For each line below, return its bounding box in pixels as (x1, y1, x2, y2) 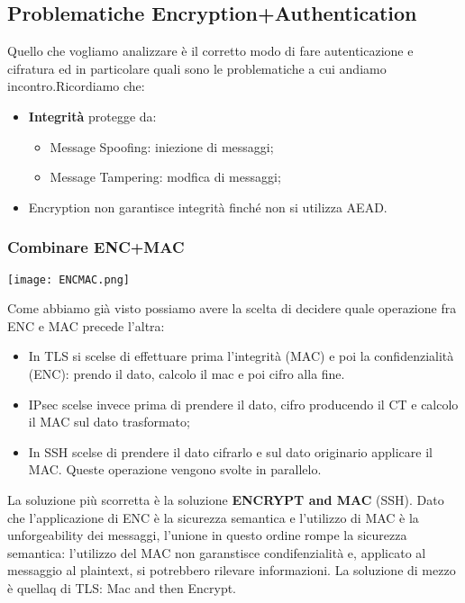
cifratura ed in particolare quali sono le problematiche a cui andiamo (7, 58, 387, 77)
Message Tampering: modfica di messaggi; (50, 167, 281, 186)
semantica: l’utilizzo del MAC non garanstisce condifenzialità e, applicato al (7, 543, 426, 562)
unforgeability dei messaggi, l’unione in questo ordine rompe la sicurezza (7, 526, 407, 544)
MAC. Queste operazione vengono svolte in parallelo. (28, 460, 322, 479)
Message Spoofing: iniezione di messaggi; (50, 137, 274, 156)
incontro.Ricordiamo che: (7, 76, 145, 95)
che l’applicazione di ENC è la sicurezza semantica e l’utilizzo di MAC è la (7, 508, 419, 526)
